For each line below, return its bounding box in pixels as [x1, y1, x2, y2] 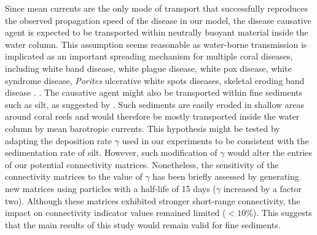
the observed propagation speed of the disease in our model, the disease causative [5, 13, 311, 26]
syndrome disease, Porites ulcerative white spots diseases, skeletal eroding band [5, 74, 305, 87]
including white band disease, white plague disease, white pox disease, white [5, 61, 292, 74]
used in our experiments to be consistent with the [122, 134, 309, 147]
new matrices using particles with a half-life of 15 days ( [5, 182, 216, 195]
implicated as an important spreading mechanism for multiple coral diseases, [5, 50, 293, 63]
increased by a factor [223, 182, 302, 195]
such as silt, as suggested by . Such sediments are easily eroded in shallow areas [5, 98, 305, 110]
